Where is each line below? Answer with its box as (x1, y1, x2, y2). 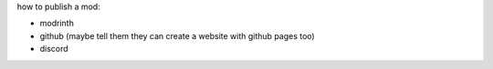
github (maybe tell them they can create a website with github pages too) (39, 30, 315, 41)
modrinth (39, 18, 75, 29)
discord (39, 44, 68, 54)
